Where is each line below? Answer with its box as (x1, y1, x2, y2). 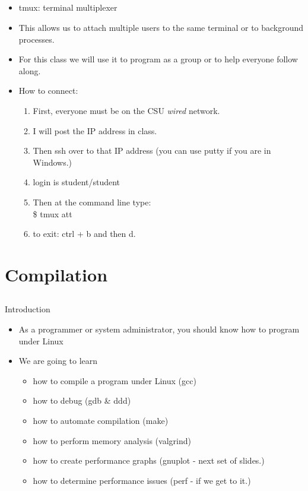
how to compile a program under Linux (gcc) (33, 374, 196, 387)
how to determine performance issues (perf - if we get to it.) (33, 474, 251, 486)
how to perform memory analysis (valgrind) (33, 434, 191, 446)
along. (18, 64, 41, 77)
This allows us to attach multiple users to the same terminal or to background (18, 21, 304, 33)
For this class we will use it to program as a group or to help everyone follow (18, 53, 298, 65)
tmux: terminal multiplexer (18, 1, 118, 14)
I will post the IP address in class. (33, 124, 157, 137)
